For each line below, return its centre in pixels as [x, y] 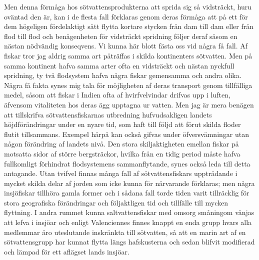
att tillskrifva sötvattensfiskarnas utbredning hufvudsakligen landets [108, 114]
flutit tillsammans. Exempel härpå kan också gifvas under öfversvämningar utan [126, 134]
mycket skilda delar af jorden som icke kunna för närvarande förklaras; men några [129, 183]
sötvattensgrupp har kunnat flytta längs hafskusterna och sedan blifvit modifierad [129, 242]
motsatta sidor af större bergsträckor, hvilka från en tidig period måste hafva [122, 153]
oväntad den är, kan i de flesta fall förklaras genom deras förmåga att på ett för [126, 16]
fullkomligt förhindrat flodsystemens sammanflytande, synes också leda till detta [127, 163]
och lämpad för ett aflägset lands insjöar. [67, 251]
